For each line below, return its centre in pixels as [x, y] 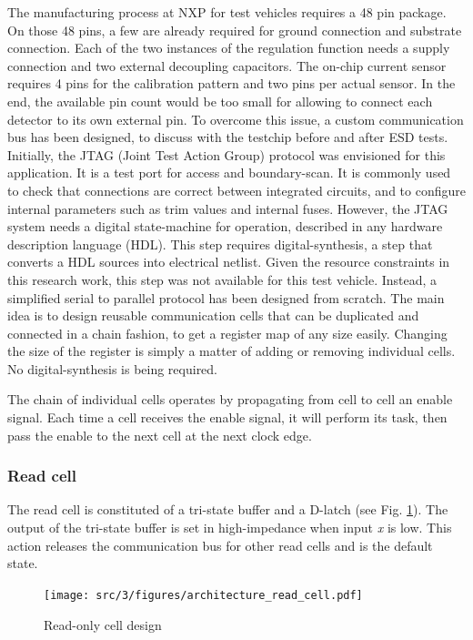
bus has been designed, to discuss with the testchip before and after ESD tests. [228, 137]
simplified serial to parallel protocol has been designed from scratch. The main [226, 297]
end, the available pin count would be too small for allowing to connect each [220, 101]
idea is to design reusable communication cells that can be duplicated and [213, 315]
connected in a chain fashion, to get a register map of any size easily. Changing [227, 333]
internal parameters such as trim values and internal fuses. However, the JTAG [228, 208]
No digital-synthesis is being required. [113, 368]
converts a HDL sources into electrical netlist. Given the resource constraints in [229, 262]
